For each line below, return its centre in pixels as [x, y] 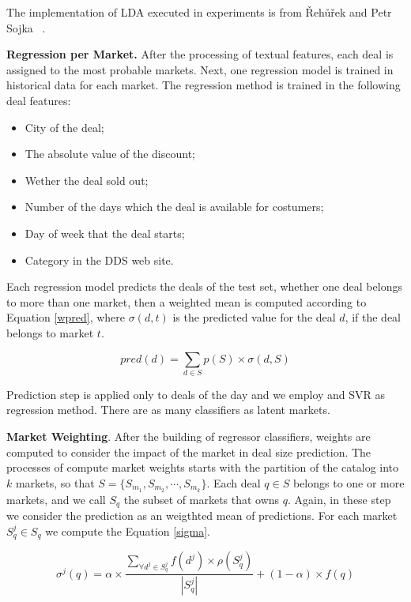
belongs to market [50, 332]
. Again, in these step [339, 499]
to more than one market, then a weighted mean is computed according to [187, 301]
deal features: [39, 100]
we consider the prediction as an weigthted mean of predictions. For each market [202, 515]
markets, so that [55, 482]
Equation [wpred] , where [66, 317]
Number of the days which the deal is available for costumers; [174, 207]
